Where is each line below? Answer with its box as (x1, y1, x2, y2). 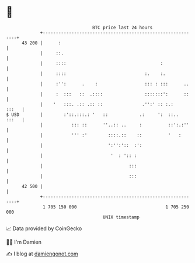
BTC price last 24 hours (92, 25, 153, 30)
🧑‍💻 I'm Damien (6, 238, 42, 245)
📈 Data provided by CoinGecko (6, 225, 82, 232)
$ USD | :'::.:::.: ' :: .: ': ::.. (6, 111, 179, 118)
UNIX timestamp (102, 214, 140, 220)
